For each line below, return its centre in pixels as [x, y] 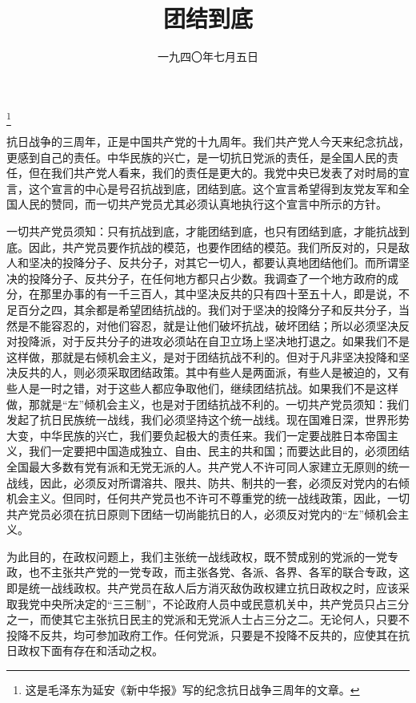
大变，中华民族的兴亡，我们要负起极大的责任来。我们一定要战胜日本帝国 [197, 435]
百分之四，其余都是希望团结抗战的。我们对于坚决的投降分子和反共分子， [208, 309]
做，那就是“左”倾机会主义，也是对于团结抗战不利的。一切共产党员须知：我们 [208, 404]
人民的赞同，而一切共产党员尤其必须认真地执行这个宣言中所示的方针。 [202, 204]
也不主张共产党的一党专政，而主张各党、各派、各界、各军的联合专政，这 [219, 572]
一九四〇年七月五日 [208, 57]
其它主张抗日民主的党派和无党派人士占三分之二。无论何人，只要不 [236, 619]
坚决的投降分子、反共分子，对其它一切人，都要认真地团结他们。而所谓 [213, 263]
